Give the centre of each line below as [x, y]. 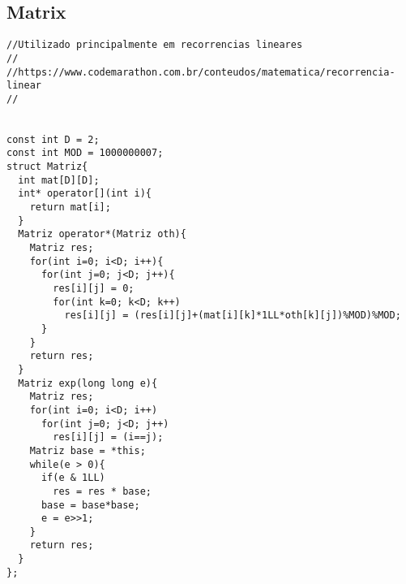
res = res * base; [102, 491]
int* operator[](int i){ [85, 194]
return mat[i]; [70, 208]
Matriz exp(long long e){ [88, 383]
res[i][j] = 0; [94, 289]
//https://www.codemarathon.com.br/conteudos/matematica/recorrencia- [201, 72]
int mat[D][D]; [59, 180]
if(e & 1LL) [73, 478]
